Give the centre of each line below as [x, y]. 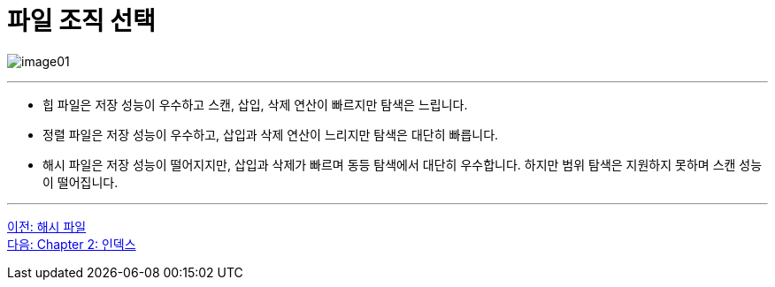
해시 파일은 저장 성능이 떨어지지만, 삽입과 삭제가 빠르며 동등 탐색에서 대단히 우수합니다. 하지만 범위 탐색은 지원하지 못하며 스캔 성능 [403, 164]
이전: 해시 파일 [47, 226]
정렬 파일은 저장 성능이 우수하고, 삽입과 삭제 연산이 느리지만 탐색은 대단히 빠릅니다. [271, 134]
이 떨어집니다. [81, 182]
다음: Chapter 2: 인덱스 [72, 244]
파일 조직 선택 [81, 21]
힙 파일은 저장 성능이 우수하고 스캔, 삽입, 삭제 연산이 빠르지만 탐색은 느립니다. [255, 104]
